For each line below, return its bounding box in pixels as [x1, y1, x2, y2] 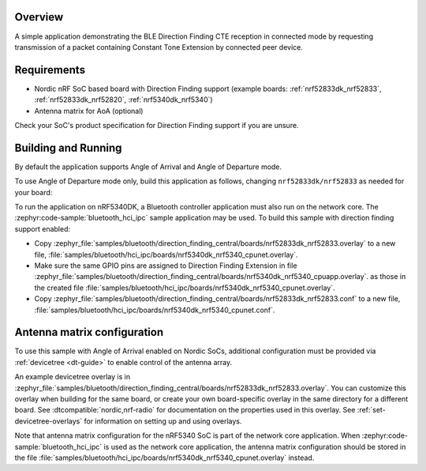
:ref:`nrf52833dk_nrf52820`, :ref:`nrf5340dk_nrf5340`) [34, 95, 213, 104]
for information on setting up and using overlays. [84, 416, 242, 426]
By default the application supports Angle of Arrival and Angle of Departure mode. [14, 162, 282, 171]
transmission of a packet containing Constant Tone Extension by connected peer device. [14, 42, 303, 51]
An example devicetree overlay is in [14, 372, 130, 382]
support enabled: [14, 224, 71, 233]
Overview [14, 10, 64, 24]
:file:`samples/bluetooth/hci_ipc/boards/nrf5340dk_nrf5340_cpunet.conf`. [34, 305, 275, 315]
